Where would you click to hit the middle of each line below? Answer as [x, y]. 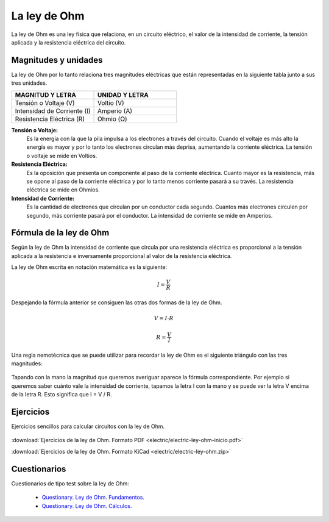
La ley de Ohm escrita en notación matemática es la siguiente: [89, 267]
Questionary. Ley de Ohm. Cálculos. [87, 506]
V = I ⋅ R [164, 318]
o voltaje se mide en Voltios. [62, 156]
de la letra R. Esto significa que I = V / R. [62, 395]
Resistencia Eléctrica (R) [50, 119]
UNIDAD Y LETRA [123, 95]
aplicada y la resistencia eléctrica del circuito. [69, 42]
